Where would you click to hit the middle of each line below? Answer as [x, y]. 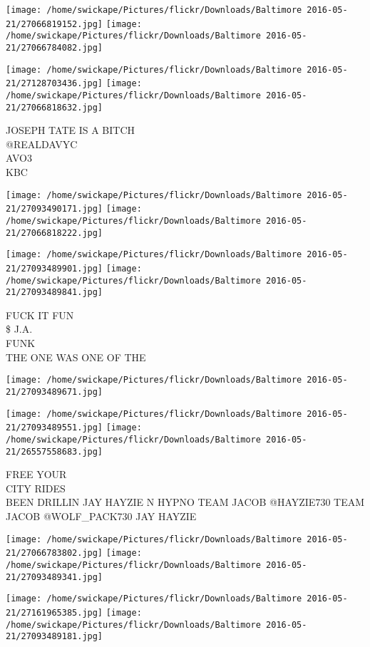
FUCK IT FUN [40, 315]
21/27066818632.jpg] [55, 107]
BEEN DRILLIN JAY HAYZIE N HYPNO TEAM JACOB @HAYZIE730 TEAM [185, 502]
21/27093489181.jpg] [55, 637]
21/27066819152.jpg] [55, 24]
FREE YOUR [36, 474]
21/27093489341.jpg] [55, 577]
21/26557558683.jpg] [55, 451]
